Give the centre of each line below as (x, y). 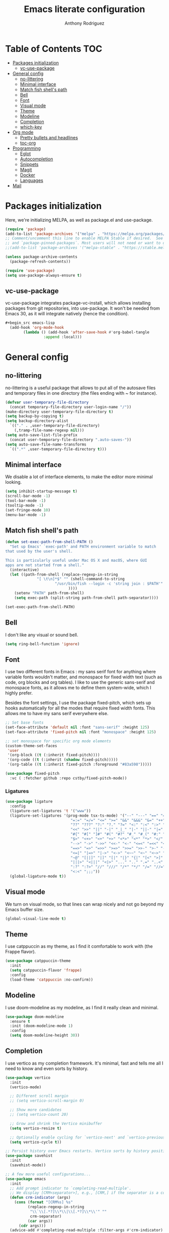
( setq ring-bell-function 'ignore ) (43, 644)
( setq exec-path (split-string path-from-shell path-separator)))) (86, 598)
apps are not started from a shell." (45, 565)
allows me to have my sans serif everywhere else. (57, 714)
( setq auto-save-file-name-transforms (46, 444)
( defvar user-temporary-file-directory (47, 402)
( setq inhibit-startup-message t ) (41, 491)
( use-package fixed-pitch (32, 774)
